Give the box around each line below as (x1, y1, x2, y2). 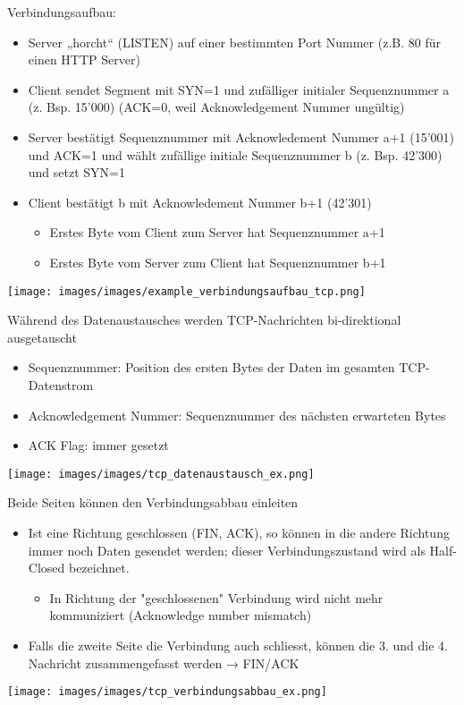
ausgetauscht (7, 327, 77, 346)
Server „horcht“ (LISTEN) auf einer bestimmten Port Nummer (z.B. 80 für (28, 32, 441, 51)
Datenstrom (28, 375, 94, 394)
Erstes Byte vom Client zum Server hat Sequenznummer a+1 (49, 223, 385, 242)
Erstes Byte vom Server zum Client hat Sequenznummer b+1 (49, 252, 386, 271)
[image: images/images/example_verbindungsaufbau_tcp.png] (7, 285, 366, 298)
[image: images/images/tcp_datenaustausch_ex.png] (7, 467, 315, 480)
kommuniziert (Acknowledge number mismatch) (49, 606, 312, 624)
